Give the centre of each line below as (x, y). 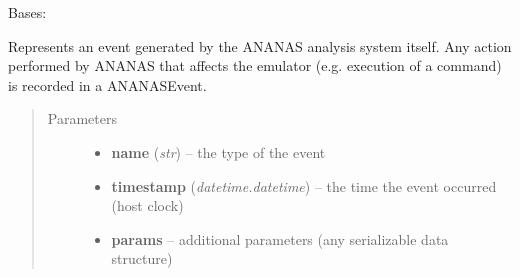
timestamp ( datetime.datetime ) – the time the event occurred (304, 185)
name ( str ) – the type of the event (218, 151)
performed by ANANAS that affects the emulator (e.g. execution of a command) (255, 65)
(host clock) (147, 205)
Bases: (27, 12)
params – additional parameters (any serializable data (280, 238)
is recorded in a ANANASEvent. (107, 84)
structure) (142, 258)
